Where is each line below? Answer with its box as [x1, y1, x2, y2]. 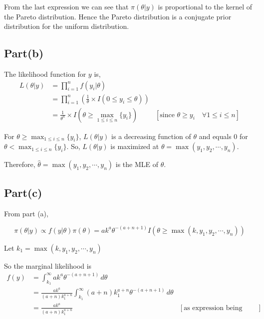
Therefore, [4, 159, 35, 169]
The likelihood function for [4, 68, 86, 79]
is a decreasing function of [111, 131, 191, 141]
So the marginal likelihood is [4, 260, 92, 271]
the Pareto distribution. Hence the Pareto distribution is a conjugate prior [4, 11, 232, 21]
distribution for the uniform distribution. [4, 21, 129, 31]
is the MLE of [115, 159, 159, 169]
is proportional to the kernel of [158, 1, 253, 11]
